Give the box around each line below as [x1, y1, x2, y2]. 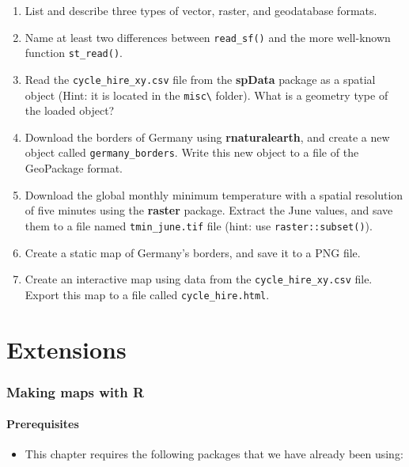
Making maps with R [6, 382, 145, 401]
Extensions [6, 332, 127, 365]
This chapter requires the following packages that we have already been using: [25, 446, 403, 462]
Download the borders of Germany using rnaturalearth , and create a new [25, 128, 390, 145]
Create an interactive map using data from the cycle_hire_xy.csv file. [25, 271, 373, 287]
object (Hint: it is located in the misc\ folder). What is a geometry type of [25, 86, 388, 103]
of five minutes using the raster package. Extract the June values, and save [25, 202, 393, 218]
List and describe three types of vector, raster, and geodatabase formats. [25, 2, 377, 18]
